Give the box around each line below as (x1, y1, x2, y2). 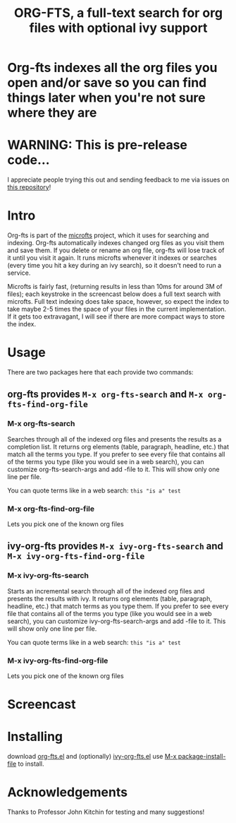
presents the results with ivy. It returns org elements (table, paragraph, (7, 594, 213, 603)
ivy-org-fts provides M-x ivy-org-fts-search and (7, 540, 224, 552)
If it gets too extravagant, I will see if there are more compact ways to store (7, 312, 225, 321)
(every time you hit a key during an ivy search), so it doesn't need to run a (7, 261, 222, 270)
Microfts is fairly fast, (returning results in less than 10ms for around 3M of (7, 283, 223, 291)
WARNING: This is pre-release (7, 137, 188, 153)
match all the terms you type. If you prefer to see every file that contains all (7, 450, 225, 458)
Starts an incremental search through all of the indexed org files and (7, 586, 205, 595)
